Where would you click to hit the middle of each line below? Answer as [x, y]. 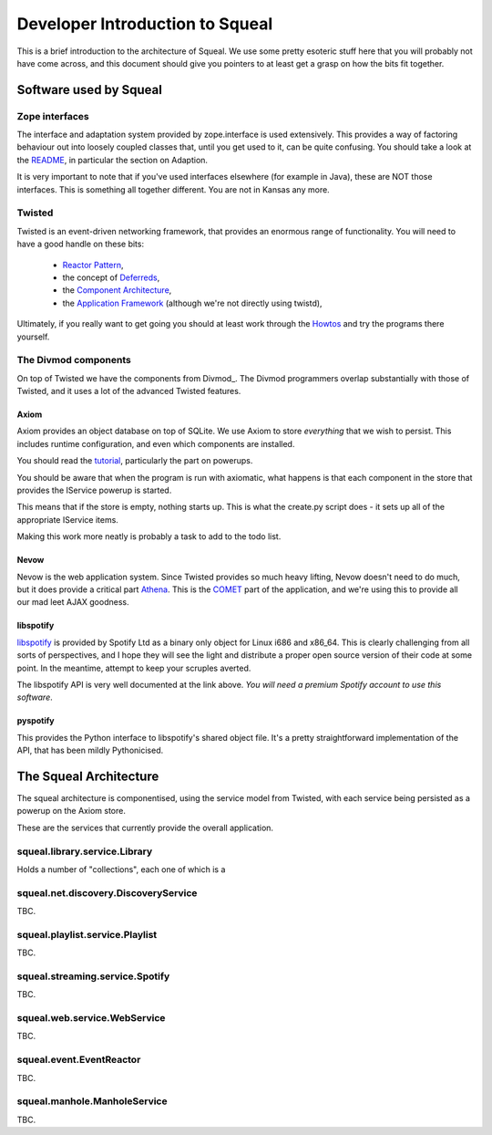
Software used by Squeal [90, 90]
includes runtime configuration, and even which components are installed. [156, 443]
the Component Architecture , [117, 290]
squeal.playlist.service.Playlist [87, 934]
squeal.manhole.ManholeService [92, 1101]
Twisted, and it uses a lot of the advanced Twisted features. [129, 391]
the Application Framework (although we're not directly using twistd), [192, 303]
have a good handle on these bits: [81, 244]
